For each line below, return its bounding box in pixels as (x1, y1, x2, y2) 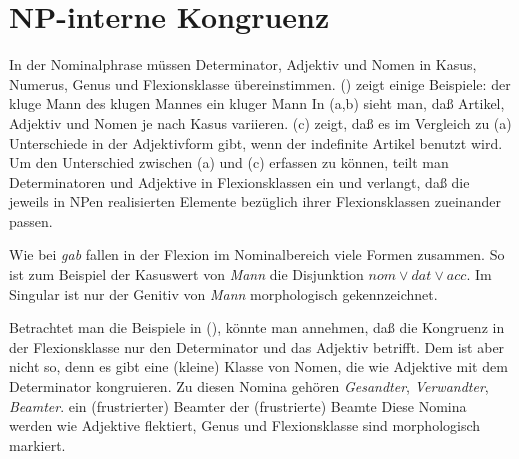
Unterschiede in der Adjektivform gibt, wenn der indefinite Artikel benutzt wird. (9, 132, 503, 153)
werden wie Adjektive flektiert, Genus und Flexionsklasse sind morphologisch (9, 415, 481, 436)
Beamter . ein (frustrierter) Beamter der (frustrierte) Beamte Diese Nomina (9, 395, 467, 416)
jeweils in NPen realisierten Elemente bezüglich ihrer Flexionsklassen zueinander (9, 191, 501, 212)
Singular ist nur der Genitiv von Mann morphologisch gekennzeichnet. (9, 283, 438, 304)
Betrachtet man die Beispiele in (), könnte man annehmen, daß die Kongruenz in (9, 317, 505, 338)
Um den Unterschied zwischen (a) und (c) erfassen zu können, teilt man (9, 152, 449, 173)
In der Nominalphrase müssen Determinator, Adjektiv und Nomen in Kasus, (9, 54, 477, 75)
